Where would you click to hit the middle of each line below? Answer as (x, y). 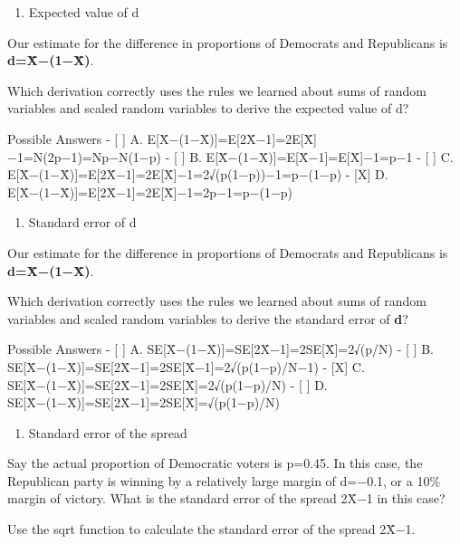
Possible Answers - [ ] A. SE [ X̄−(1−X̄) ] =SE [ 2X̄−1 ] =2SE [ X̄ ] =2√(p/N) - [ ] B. (220, 349)
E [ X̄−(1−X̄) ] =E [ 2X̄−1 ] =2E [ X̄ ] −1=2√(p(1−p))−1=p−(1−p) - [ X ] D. (198, 174)
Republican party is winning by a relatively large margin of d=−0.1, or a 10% (224, 480)
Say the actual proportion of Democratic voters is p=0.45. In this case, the (215, 463)
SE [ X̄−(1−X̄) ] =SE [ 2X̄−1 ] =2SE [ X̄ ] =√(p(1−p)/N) (144, 402)
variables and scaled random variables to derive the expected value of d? (208, 108)
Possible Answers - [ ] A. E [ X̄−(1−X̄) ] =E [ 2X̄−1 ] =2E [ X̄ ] (162, 138)
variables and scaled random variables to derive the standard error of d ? (208, 318)
